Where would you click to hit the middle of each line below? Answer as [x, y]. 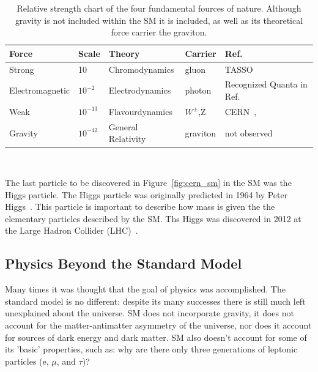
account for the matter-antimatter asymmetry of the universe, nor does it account [158, 325]
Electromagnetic [40, 90]
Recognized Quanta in [266, 84]
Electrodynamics [140, 90]
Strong [22, 69]
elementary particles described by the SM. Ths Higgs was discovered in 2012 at [153, 218]
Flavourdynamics [140, 111]
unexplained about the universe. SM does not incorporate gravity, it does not [150, 313]
